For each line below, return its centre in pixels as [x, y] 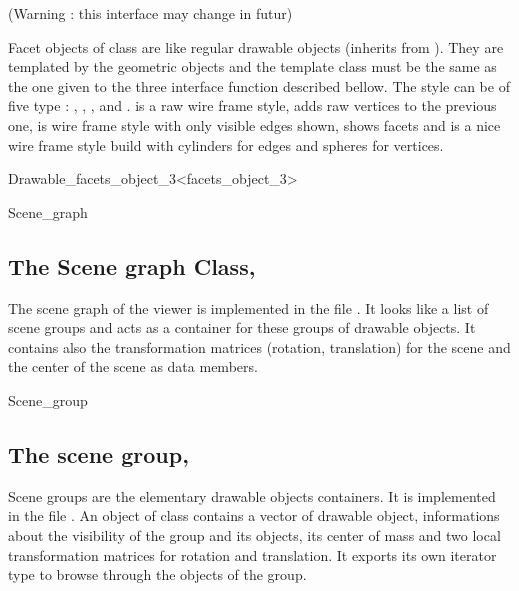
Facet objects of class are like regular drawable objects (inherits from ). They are [256, 46]
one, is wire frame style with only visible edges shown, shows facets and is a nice [254, 124]
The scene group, [98, 453]
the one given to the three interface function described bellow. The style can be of [259, 85]
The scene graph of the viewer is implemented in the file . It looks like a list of [248, 307]
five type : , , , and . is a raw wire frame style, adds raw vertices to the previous [252, 105]
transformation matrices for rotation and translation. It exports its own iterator [252, 554]
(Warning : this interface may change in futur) [150, 13]
